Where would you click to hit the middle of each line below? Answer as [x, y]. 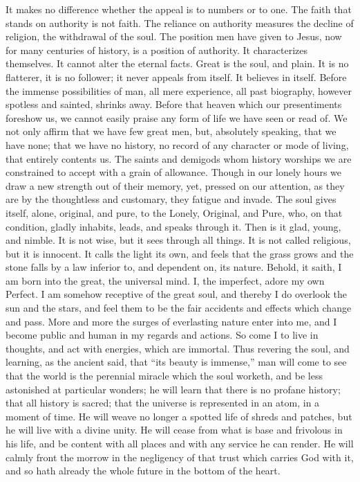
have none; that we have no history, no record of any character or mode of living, [177, 144]
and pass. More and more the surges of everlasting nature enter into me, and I [171, 321]
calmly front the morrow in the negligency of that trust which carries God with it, [180, 457]
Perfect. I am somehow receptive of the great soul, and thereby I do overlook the [176, 294]
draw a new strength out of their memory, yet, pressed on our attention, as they [175, 185]
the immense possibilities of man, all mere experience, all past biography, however [179, 90]
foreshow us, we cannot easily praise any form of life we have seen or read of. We [177, 117]
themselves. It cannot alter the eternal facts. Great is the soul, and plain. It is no [177, 63]
